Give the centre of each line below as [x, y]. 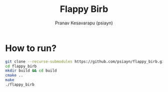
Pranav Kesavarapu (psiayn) [84, 23]
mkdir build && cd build [31, 71]
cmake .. [14, 76]
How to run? [31, 48]
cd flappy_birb [21, 66]
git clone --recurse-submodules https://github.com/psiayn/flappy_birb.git [86, 61]
